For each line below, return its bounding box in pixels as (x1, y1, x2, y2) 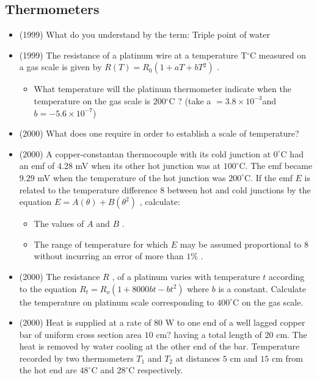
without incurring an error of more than (34, 249, 184, 262)
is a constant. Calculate (218, 282, 307, 295)
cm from (271, 351, 303, 364)
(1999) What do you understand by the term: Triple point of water (19, 28, 270, 41)
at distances (175, 351, 220, 364)
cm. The (276, 328, 307, 340)
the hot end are (19, 364, 77, 376)
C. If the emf (244, 171, 293, 184)
